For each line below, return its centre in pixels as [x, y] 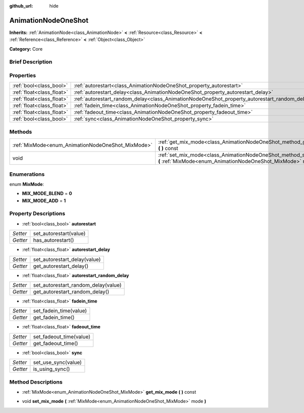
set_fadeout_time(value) [62, 336]
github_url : [21, 6]
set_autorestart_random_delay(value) [77, 285]
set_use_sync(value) [58, 362]
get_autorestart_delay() [61, 266]
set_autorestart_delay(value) [67, 259]
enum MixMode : [27, 184]
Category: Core [26, 49]
